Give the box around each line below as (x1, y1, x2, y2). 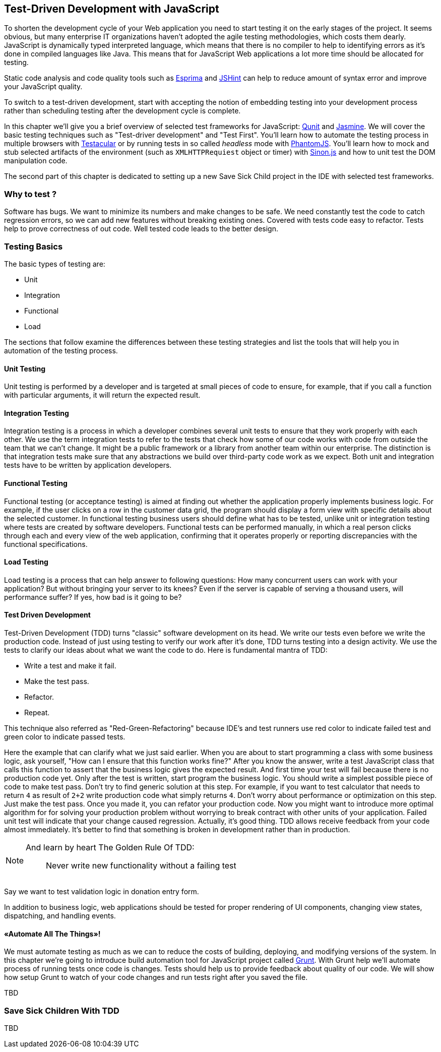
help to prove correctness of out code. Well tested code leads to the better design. (4, 224, 279, 233)
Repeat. (24, 708, 50, 717)
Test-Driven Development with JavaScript (4, 3, 219, 15)
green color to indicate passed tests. (4, 732, 125, 741)
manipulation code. (4, 156, 68, 165)
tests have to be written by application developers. (4, 461, 172, 470)
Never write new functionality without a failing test (46, 860, 236, 871)
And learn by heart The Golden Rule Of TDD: (26, 842, 195, 853)
